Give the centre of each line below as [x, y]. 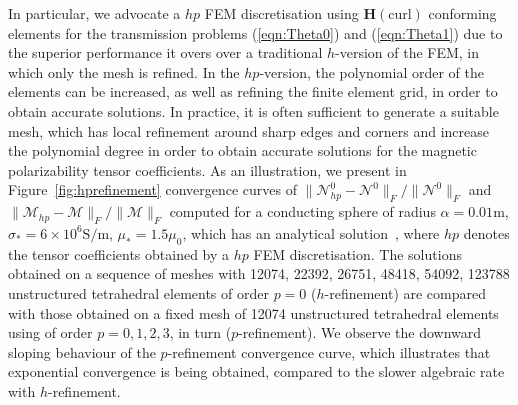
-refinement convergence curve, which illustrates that [329, 351]
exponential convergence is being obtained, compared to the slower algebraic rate [256, 371]
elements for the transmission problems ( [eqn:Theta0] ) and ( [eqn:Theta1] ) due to [255, 32]
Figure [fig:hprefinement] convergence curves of [152, 189]
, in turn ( [200, 332]
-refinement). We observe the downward [360, 332]
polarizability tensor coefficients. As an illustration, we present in [207, 169]
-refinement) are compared [405, 292]
